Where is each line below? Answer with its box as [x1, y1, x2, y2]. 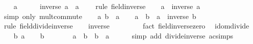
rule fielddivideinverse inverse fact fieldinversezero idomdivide [4, 20, 249, 31]
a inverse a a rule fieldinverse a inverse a [13, 1, 200, 11]
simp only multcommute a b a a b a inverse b [4, 10, 196, 21]
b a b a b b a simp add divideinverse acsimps [13, 30, 234, 40]
